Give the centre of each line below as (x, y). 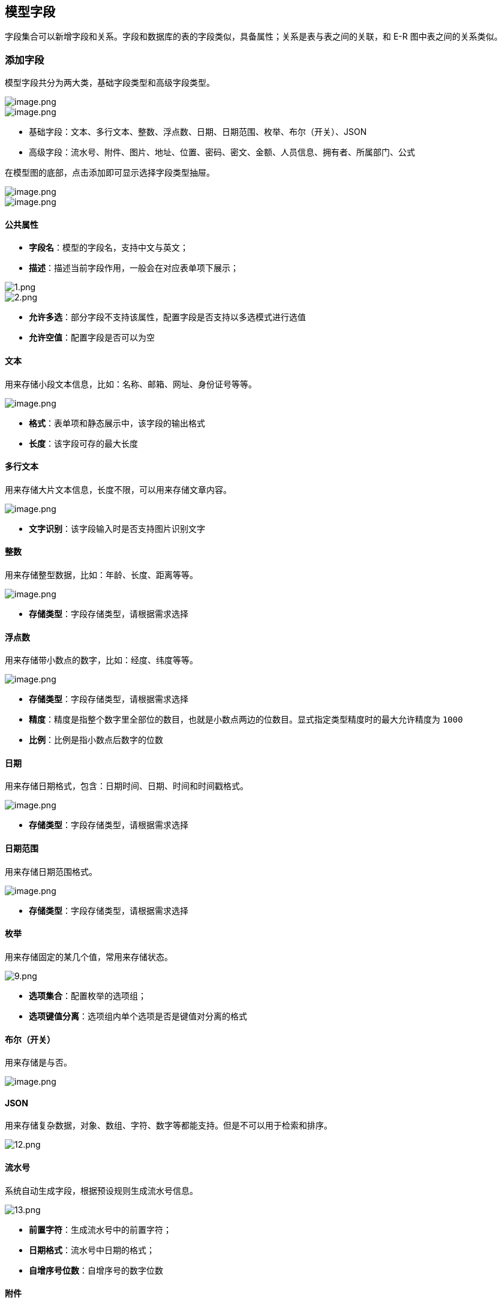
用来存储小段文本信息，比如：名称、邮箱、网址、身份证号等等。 (131, 384)
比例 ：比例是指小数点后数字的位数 (96, 740)
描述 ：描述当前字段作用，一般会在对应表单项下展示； (134, 268)
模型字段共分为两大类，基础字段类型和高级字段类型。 (110, 83)
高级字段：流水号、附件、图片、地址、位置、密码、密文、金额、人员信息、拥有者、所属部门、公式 (222, 152)
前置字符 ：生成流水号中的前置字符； (100, 1229)
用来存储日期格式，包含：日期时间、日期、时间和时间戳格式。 (127, 786)
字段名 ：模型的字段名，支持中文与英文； (109, 248)
